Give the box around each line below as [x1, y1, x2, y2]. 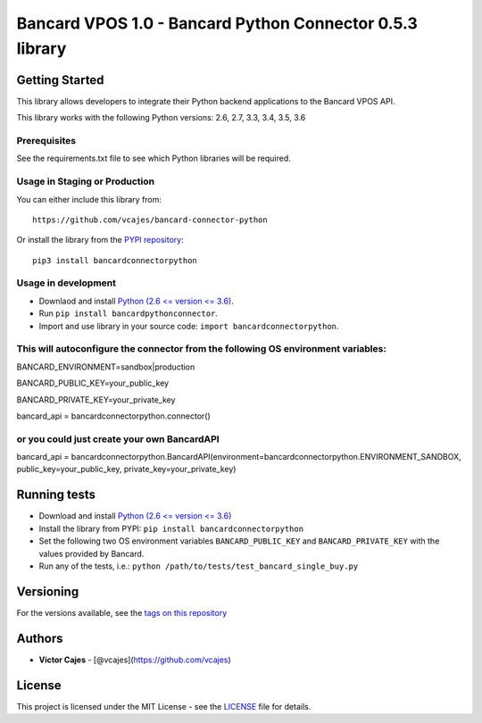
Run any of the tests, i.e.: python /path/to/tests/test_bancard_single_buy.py [38, 561, 359, 571]
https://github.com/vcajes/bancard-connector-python [32, 214, 268, 225]
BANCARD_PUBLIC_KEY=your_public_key [16, 378, 170, 388]
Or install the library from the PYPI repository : [16, 235, 184, 245]
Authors [16, 630, 63, 646]
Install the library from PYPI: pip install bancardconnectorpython [38, 523, 303, 534]
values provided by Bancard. [38, 548, 145, 559]
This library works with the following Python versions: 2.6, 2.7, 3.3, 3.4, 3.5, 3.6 [16, 112, 306, 123]
